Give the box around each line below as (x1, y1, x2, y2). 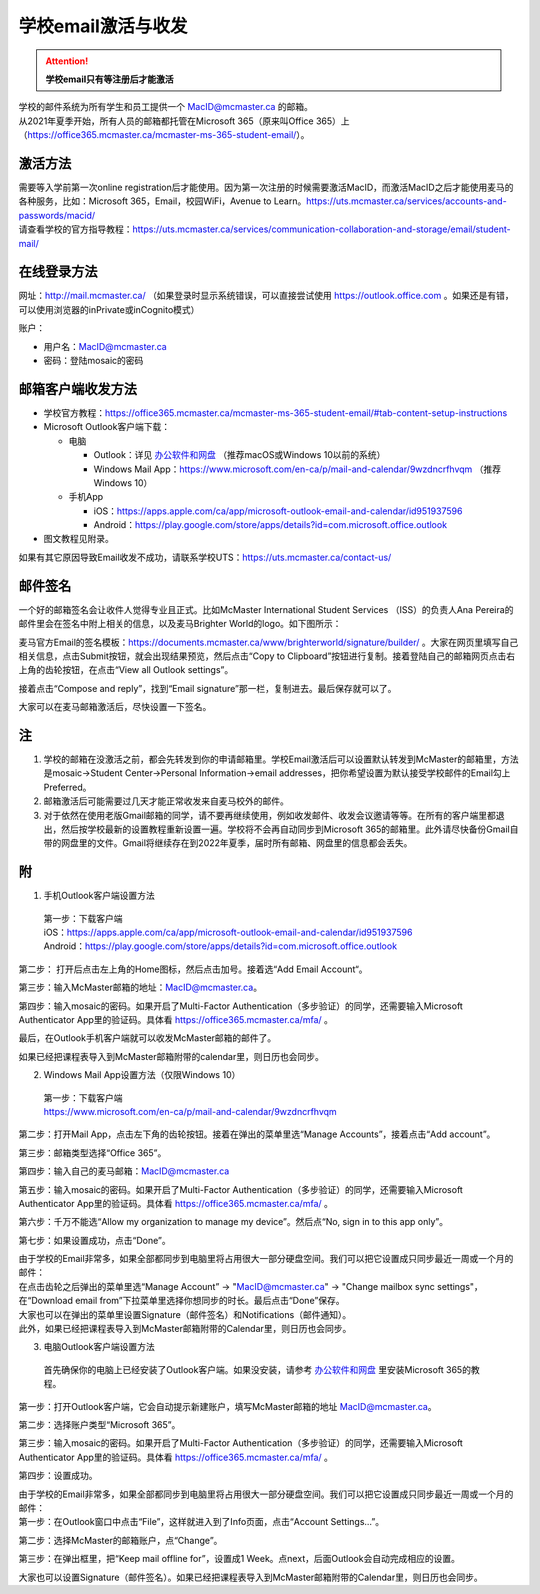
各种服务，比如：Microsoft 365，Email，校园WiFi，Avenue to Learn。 (18, 195, 307, 207)
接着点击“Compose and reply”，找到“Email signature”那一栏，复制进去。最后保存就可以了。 (18, 682, 397, 694)
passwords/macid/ (18, 209, 96, 221)
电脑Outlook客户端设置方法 (43, 1341, 155, 1353)
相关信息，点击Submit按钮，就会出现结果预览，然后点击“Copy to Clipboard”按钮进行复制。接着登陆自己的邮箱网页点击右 (18, 650, 516, 662)
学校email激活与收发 (18, 15, 188, 37)
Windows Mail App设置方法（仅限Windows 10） (43, 1069, 241, 1081)
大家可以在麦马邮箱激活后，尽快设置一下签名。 (18, 701, 212, 713)
